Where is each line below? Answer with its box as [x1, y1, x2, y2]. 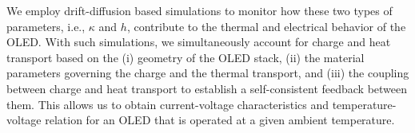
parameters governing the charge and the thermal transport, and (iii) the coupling [6, 65, 409, 81]
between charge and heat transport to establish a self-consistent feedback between [6, 80, 408, 96]
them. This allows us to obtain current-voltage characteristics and [6, 96, 329, 112]
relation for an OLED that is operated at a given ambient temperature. [45, 111, 395, 128]
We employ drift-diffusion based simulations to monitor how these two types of [6, 2, 393, 18]
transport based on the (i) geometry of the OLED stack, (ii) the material [6, 49, 365, 65]
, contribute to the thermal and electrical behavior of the [126, 18, 406, 34]
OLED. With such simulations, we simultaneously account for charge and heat [6, 33, 391, 50]
